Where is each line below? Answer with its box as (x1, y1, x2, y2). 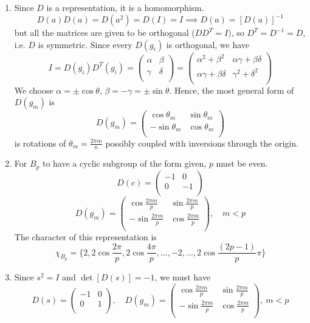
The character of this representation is (14, 230, 157, 243)
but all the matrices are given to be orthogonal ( (14, 26, 195, 39)
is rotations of (14, 136, 66, 149)
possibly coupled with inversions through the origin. (105, 136, 298, 149)
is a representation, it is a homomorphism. (46, 1, 204, 13)
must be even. (216, 157, 268, 170)
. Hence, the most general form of (169, 83, 294, 96)
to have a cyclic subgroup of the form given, (42, 157, 207, 170)
